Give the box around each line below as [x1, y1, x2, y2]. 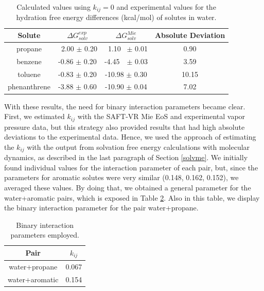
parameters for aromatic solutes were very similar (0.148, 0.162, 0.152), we [4, 172, 239, 183]
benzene [16, 55, 42, 66]
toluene [17, 68, 41, 79]
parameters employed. [10, 229, 79, 240]
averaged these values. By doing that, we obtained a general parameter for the [4, 182, 251, 192]
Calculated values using [16, 2, 91, 12]
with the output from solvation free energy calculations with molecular [27, 141, 250, 152]
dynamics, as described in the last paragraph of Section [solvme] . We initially [4, 152, 248, 163]
